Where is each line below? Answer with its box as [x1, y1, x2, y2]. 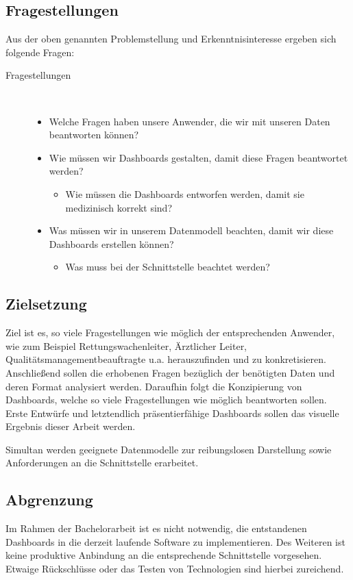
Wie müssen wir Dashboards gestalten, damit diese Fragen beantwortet [49, 150, 348, 164]
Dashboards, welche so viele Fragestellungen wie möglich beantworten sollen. [5, 392, 327, 407]
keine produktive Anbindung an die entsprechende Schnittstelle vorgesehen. [5, 548, 322, 562]
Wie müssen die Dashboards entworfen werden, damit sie [65, 186, 304, 201]
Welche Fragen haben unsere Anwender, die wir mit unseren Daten [49, 114, 330, 128]
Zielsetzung [5, 293, 87, 314]
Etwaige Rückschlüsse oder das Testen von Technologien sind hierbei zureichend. [5, 562, 344, 576]
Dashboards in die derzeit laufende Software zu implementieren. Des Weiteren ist [5, 534, 345, 549]
